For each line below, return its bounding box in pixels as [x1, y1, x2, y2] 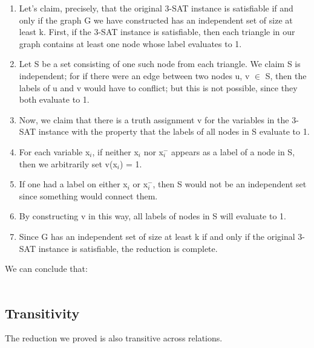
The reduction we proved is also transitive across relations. [5, 332, 223, 344]
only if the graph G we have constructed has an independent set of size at [19, 13, 293, 26]
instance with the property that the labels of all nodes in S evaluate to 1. [38, 125, 310, 138]
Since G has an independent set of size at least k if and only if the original [19, 230, 295, 242]
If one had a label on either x [19, 178, 128, 190]
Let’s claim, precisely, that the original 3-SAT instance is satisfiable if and [19, 2, 293, 14]
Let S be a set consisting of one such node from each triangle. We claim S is [19, 57, 301, 70]
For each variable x [19, 145, 90, 158]
